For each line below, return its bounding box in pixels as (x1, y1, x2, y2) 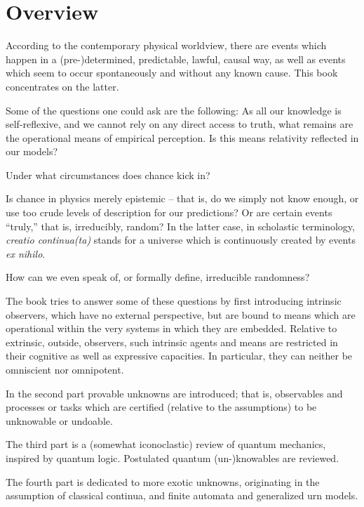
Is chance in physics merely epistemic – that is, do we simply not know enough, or (6, 191, 359, 206)
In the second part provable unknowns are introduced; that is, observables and (6, 386, 343, 400)
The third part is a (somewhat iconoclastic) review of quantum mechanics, (6, 437, 326, 452)
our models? (6, 144, 58, 159)
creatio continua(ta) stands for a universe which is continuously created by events (6, 232, 356, 247)
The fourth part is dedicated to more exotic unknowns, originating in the (6, 474, 320, 489)
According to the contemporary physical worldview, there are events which (6, 38, 327, 53)
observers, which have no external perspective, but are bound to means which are (6, 307, 356, 322)
